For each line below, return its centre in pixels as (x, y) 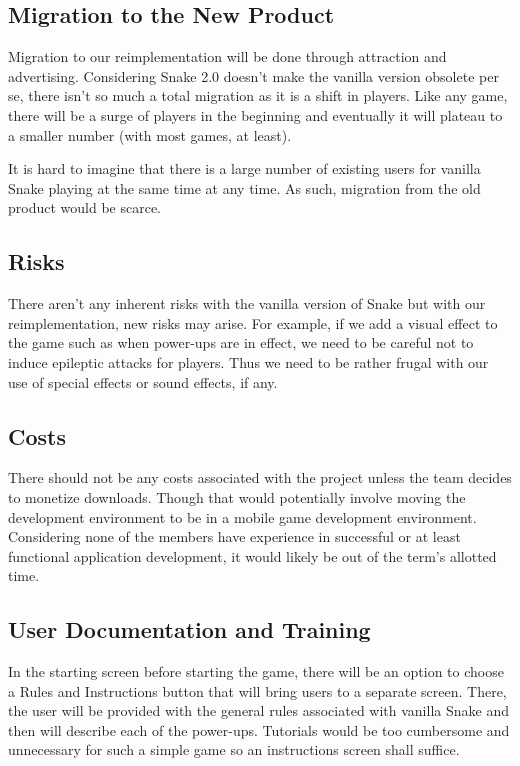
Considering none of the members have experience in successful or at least (234, 536)
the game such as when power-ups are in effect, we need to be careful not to (241, 342)
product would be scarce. (84, 207)
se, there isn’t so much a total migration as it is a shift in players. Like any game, (258, 95)
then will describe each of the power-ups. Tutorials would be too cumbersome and (259, 729)
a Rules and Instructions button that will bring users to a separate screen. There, (257, 690)
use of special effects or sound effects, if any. (143, 381)
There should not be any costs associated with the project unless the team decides (260, 477)
